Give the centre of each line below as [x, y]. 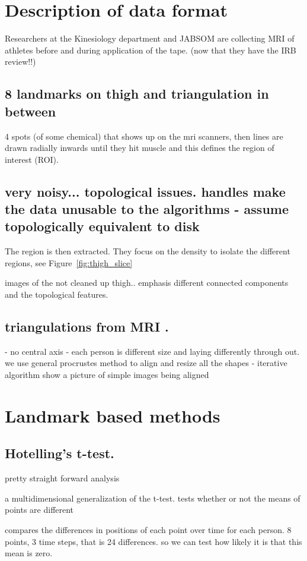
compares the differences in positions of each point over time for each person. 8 [148, 529]
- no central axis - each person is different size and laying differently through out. [152, 351]
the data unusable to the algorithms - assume [147, 209]
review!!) [20, 62]
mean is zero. [29, 553]
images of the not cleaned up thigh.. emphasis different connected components [147, 283]
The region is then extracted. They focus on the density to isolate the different [148, 251]
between [31, 111]
